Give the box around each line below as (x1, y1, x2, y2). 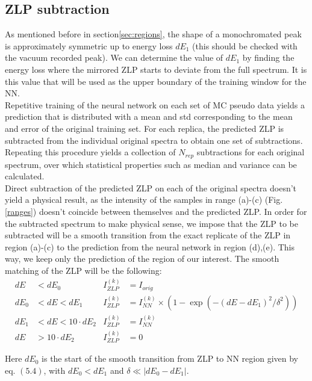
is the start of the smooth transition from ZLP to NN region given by (42, 352, 298, 365)
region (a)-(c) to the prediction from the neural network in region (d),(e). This (5, 240, 295, 253)
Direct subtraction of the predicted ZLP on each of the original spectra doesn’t (5, 181, 297, 194)
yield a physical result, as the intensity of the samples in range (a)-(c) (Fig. (5, 193, 283, 206)
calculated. (5, 170, 45, 182)
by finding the (242, 51, 295, 64)
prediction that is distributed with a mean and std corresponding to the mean (5, 110, 293, 123)
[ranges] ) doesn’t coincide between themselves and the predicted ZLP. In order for (5, 205, 307, 217)
